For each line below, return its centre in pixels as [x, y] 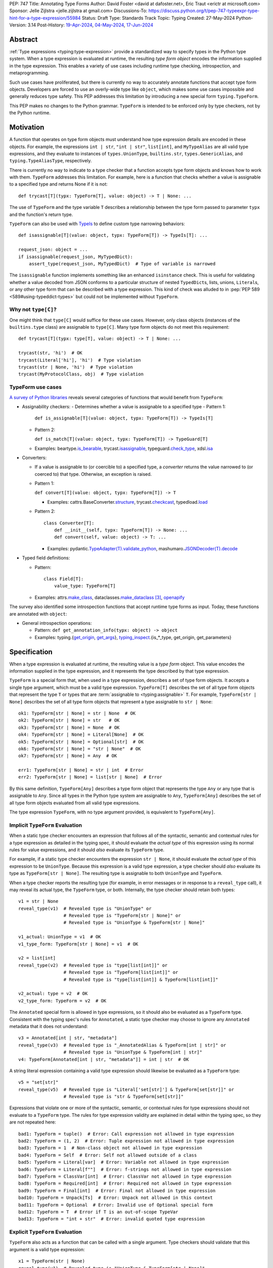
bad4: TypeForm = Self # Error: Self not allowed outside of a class [108, 1155]
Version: [18, 25]
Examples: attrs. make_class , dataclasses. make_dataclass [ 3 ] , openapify [110, 597]
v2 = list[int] [37, 958]
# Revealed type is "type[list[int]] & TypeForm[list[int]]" [141, 979]
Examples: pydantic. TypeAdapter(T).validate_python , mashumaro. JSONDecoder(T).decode [142, 548]
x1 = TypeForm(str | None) [52, 1261]
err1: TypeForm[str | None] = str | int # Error [81, 770]
